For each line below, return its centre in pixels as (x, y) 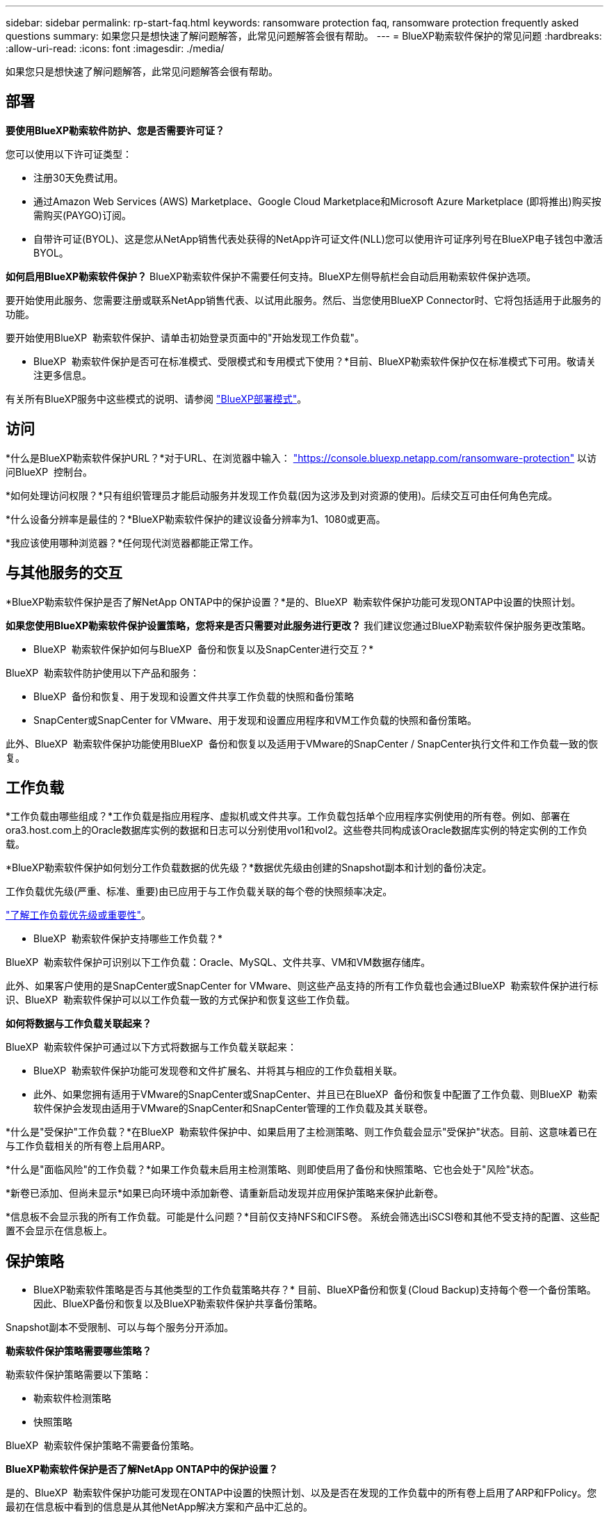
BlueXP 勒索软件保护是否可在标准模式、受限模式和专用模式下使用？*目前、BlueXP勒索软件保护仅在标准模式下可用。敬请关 (315, 361)
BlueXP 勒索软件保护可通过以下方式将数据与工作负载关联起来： (151, 1047)
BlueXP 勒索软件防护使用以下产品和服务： (103, 672)
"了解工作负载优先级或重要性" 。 (79, 915)
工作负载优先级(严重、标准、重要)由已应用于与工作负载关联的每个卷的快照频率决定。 (199, 891)
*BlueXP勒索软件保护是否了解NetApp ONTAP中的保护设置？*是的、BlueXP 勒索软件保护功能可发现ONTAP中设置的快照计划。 (293, 601)
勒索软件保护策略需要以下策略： (79, 1375)
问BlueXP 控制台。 (49, 471)
